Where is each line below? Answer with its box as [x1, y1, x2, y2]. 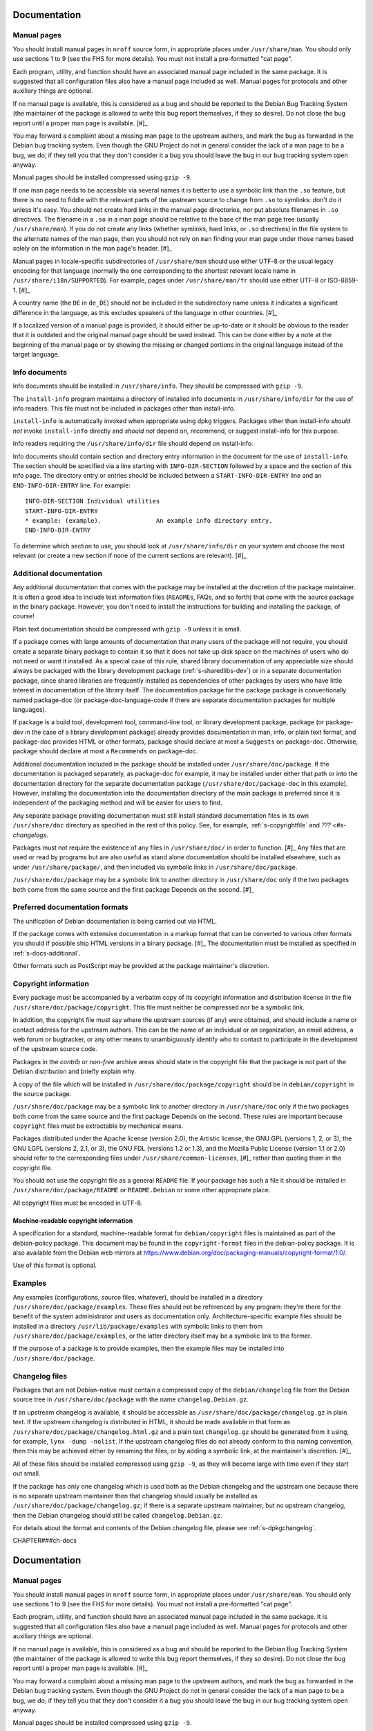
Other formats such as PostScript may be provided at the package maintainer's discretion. [12, 962, 269, 970]
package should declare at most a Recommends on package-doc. [12, 747, 198, 755]
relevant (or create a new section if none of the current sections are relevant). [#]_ [12, 551, 247, 560]
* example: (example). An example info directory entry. [25, 517, 273, 524]
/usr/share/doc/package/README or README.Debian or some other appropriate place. [12, 1186, 271, 1194]
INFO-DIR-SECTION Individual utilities [25, 497, 160, 505]
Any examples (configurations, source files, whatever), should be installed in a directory [12, 1293, 263, 1301]
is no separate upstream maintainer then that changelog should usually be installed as [12, 1491, 258, 1500]
